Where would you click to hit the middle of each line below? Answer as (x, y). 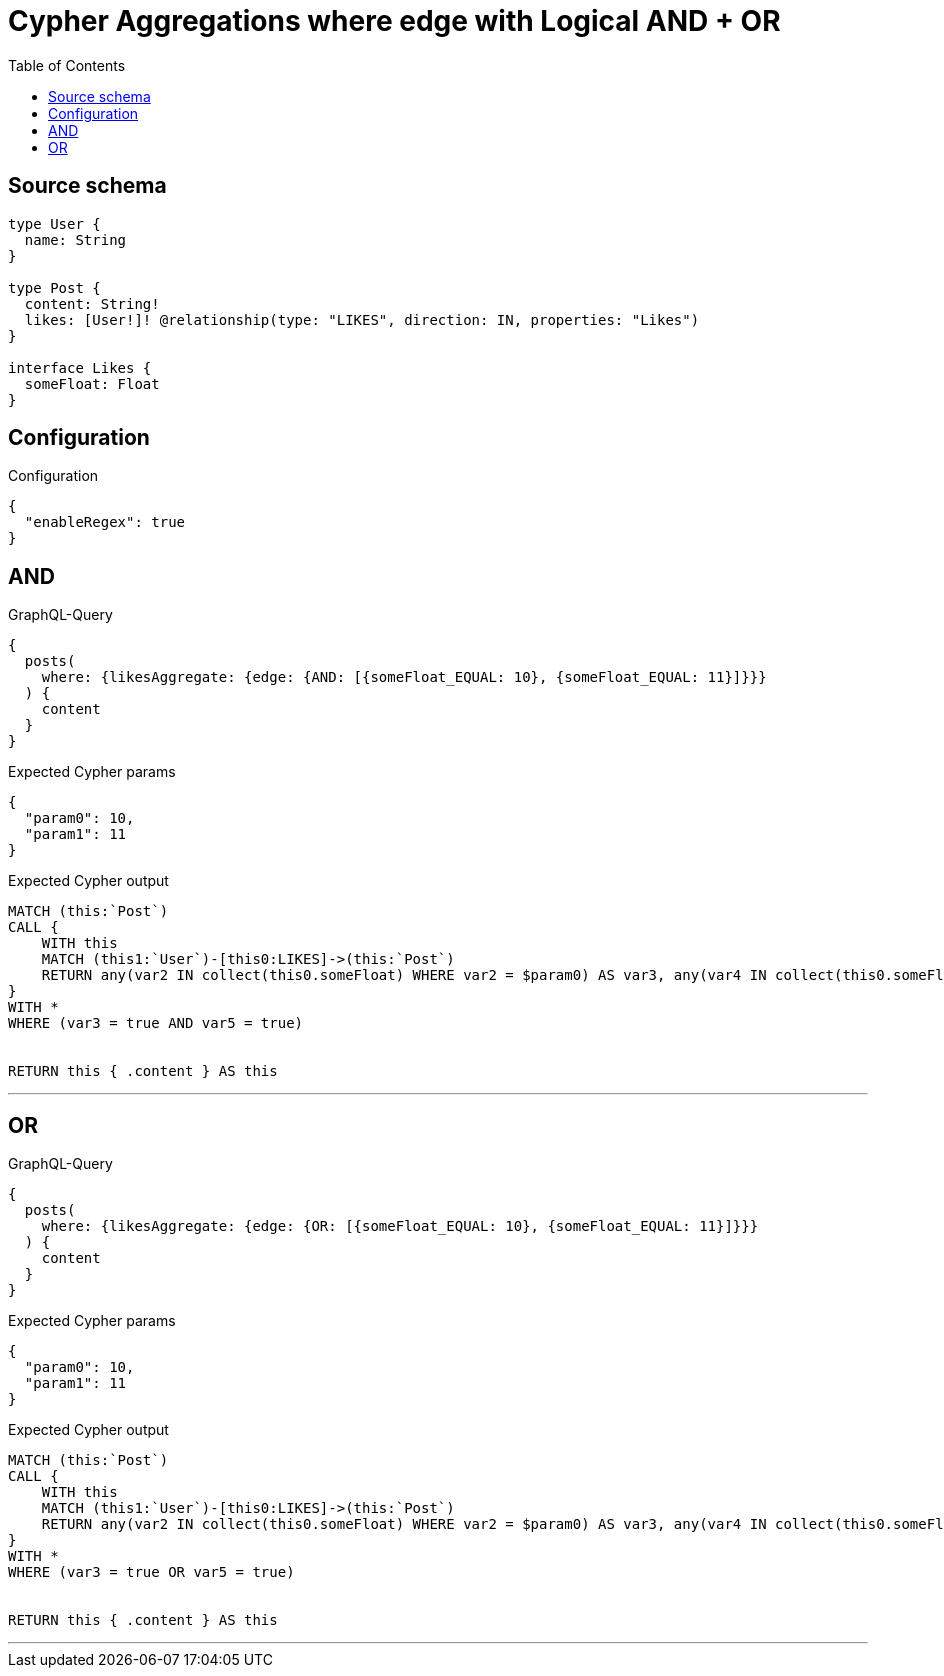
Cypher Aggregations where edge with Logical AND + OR (394, 21)
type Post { (54, 287)
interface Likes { (80, 367)
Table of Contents (67, 65)
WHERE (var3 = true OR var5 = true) (151, 1572)
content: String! (92, 303)
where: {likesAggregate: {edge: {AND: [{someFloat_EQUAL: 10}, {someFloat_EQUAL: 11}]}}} (404, 677)
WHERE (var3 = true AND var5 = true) (156, 1023)
